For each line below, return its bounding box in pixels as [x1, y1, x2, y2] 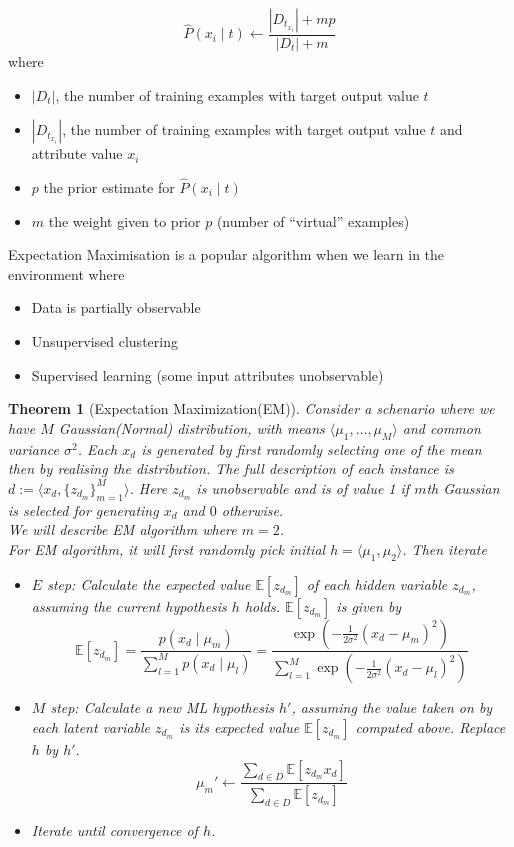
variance [8, 438, 59, 459]
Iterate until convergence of [31, 820, 198, 841]
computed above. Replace [355, 717, 506, 738]
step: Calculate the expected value [47, 573, 251, 594]
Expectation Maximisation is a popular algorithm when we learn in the [8, 244, 445, 265]
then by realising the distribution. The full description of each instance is [8, 458, 454, 479]
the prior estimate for [43, 177, 175, 198]
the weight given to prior [48, 210, 201, 231]
